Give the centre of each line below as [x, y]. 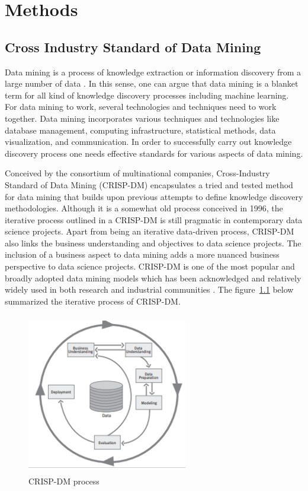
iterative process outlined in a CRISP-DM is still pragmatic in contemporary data [154, 219]
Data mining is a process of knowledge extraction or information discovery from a [153, 72]
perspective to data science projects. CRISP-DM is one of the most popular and [150, 266]
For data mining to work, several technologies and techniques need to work [141, 107]
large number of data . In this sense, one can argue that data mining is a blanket [152, 83]
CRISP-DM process [64, 481]
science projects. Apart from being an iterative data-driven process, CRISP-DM [150, 231]
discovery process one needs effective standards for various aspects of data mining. [154, 153]
